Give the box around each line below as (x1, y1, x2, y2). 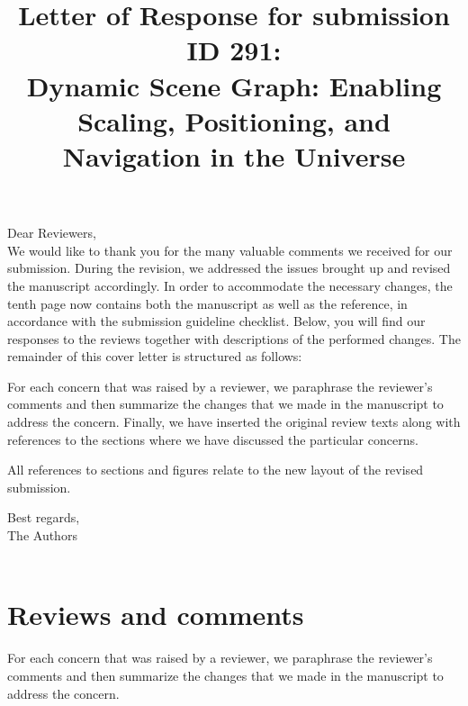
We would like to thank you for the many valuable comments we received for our (7, 240, 453, 259)
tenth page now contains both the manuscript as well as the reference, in (7, 294, 408, 312)
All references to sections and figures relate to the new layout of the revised (7, 460, 424, 479)
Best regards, (7, 508, 80, 527)
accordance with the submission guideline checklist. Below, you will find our (7, 312, 426, 330)
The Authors (7, 526, 77, 545)
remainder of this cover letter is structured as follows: (7, 347, 302, 366)
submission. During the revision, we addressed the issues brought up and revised (7, 258, 451, 277)
